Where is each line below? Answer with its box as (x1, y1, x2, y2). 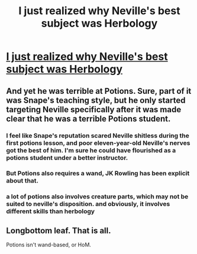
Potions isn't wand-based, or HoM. (6, 241, 92, 249)
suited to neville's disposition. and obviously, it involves (6, 200, 170, 208)
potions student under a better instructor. (6, 154, 128, 162)
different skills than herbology (6, 207, 95, 216)
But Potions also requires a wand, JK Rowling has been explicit (6, 170, 190, 178)
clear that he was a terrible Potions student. (6, 113, 171, 123)
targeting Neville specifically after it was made (6, 105, 182, 115)
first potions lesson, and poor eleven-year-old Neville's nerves (6, 139, 190, 147)
